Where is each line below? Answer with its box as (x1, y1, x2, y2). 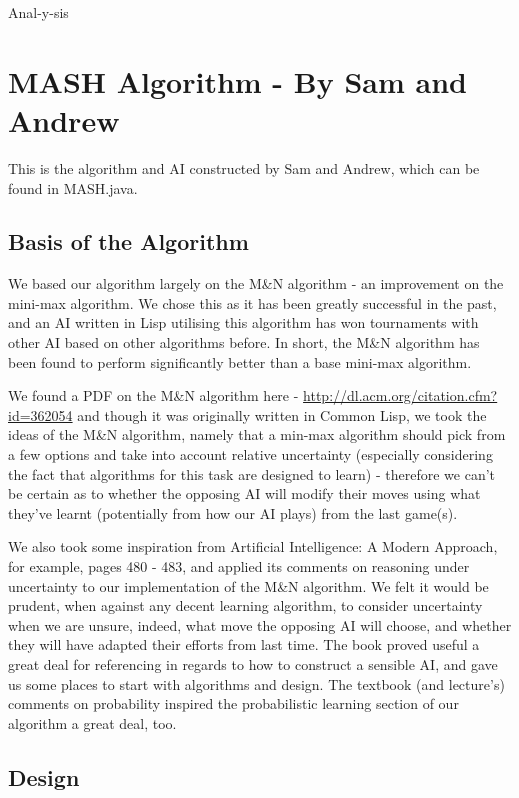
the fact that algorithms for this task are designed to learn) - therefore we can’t (8, 463, 496, 484)
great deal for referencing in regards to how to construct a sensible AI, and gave (8, 653, 498, 674)
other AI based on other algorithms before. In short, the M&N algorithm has (8, 332, 480, 353)
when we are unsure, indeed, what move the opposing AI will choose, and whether (8, 614, 512, 635)
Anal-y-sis (8, 2, 69, 22)
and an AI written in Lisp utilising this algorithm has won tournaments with (8, 312, 479, 333)
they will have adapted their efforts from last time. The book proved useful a (8, 634, 480, 655)
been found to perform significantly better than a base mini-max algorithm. (8, 351, 472, 372)
